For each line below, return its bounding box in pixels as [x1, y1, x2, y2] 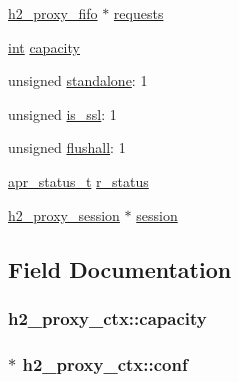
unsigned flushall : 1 [8, 137, 126, 158]
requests [113, 3, 164, 23]
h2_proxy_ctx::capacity [8, 305, 207, 330]
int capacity [8, 36, 80, 57]
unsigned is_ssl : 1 [8, 103, 117, 124]
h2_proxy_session [8, 204, 120, 225]
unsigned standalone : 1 [8, 70, 148, 91]
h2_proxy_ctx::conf [22, 351, 188, 376]
